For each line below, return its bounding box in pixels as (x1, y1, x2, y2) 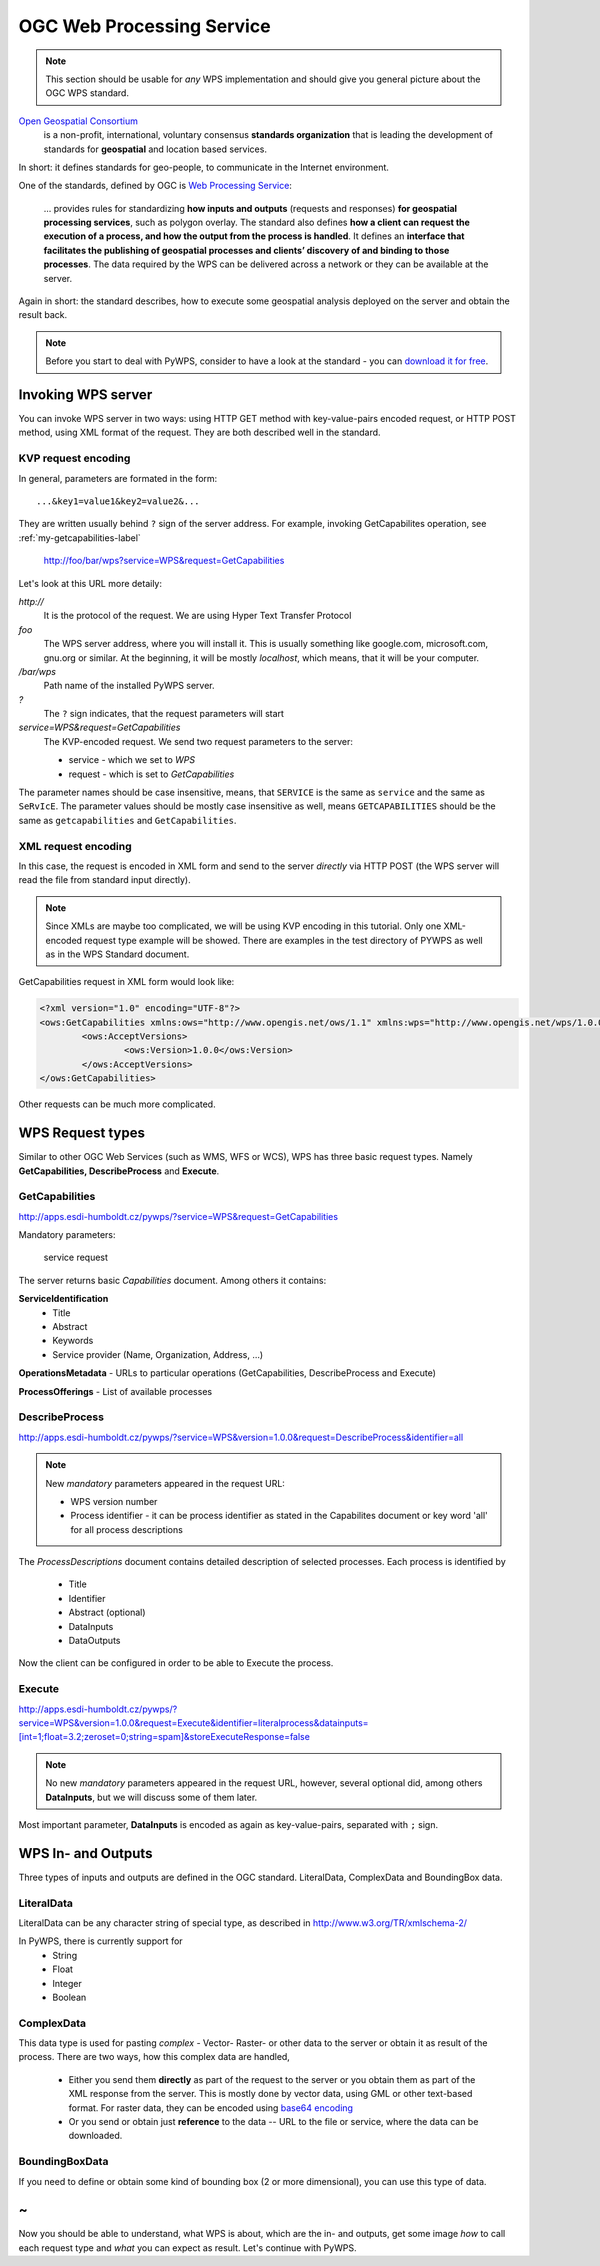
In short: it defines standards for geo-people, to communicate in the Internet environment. (18, 161, 390, 173)
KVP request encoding (18, 451, 131, 465)
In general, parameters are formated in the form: (18, 472, 218, 484)
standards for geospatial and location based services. (43, 143, 267, 155)
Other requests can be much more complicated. (18, 1098, 216, 1110)
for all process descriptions (70, 1523, 184, 1535)
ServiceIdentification (18, 1293, 109, 1305)
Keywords (52, 1335, 94, 1347)
